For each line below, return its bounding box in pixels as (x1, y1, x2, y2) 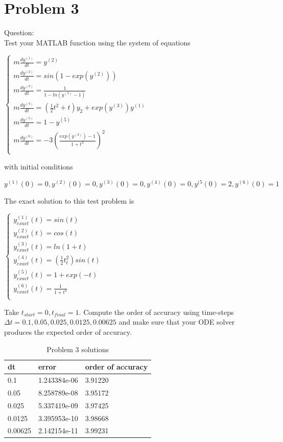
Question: (4, 27, 34, 38)
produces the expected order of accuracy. (4, 326, 132, 337)
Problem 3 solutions (46, 343, 109, 354)
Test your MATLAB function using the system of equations (4, 37, 191, 47)
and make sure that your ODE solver (119, 316, 235, 327)
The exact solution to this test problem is (4, 195, 134, 206)
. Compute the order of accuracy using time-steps (79, 306, 234, 317)
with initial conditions (4, 161, 73, 171)
